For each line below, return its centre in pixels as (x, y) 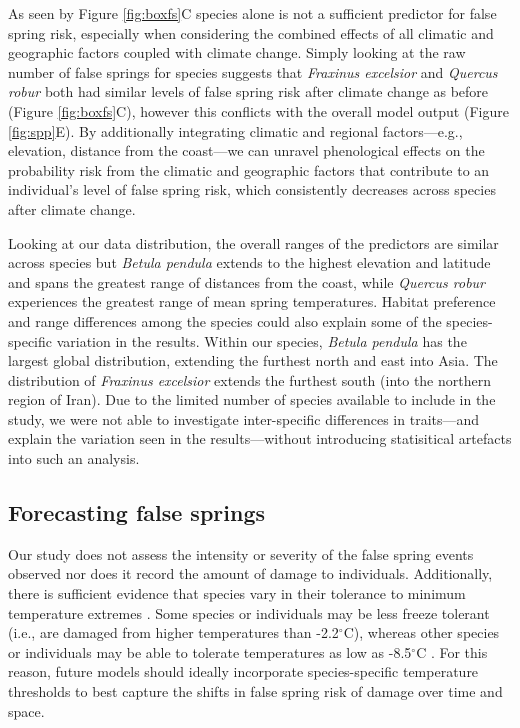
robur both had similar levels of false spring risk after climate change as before (248, 91)
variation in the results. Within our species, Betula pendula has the (261, 340)
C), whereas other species (421, 632)
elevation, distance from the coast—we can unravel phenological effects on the (246, 150)
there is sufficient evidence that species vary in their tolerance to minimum (237, 593)
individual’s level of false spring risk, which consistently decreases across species (252, 189)
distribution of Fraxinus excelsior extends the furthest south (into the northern (249, 379)
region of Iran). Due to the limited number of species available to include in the (252, 399)
